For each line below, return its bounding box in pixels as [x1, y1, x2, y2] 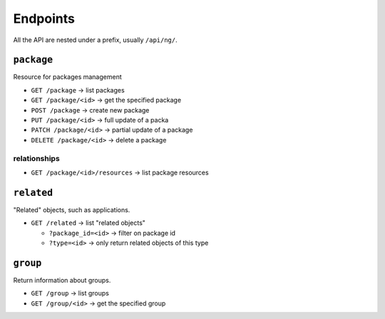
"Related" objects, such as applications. [13, 205, 130, 214]
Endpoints [13, 11, 75, 26]
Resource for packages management [13, 73, 123, 81]
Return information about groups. [13, 276, 111, 284]
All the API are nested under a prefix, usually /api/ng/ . [13, 36, 178, 44]
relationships [13, 153, 60, 163]
